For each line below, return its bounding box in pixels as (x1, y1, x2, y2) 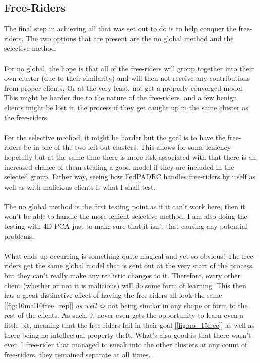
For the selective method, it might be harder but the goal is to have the (4, 132, 226, 142)
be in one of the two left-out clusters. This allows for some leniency (24, 142, 231, 152)
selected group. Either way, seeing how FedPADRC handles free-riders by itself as (4, 171, 255, 182)
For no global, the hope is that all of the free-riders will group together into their (4, 63, 254, 73)
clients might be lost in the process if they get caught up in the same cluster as (4, 102, 248, 112)
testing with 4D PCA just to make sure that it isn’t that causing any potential (4, 221, 247, 231)
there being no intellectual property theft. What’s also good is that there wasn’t (4, 329, 251, 340)
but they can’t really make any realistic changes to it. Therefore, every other (4, 270, 240, 281)
